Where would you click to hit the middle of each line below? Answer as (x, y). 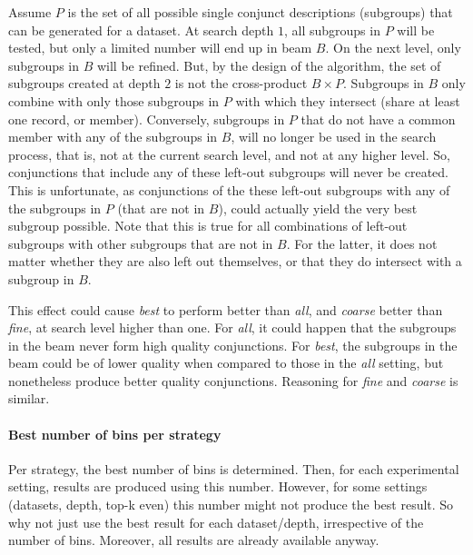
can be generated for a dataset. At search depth (141, 30)
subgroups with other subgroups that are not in (141, 243)
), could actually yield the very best (318, 208)
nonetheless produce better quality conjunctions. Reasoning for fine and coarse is (233, 380)
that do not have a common (378, 119)
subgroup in (41, 278)
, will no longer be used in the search (334, 137)
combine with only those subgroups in (114, 100)
